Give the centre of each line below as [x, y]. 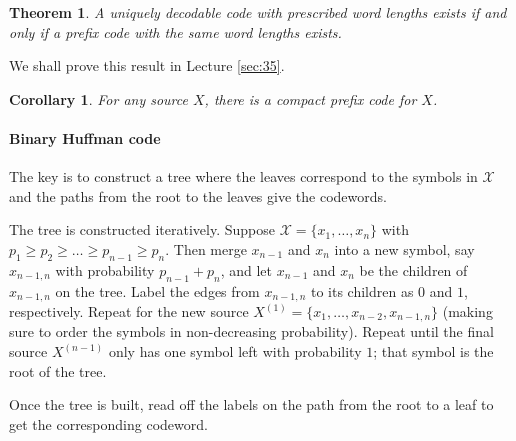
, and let [246, 269]
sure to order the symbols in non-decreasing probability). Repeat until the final [251, 331]
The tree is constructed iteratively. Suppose [142, 229]
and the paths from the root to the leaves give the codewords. [198, 195]
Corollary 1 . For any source [98, 98]
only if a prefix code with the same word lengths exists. [175, 31]
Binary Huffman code [85, 137]
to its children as [362, 290]
